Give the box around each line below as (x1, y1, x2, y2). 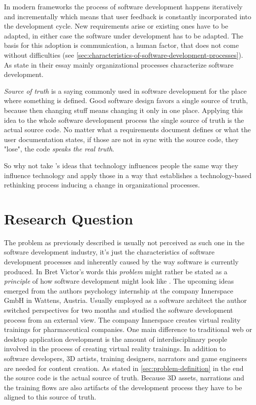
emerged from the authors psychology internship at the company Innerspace (4, 285, 233, 295)
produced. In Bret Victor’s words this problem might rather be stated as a (4, 266, 227, 276)
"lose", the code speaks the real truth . (4, 144, 114, 154)
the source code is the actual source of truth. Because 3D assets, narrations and (4, 372, 245, 383)
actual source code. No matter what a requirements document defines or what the (4, 124, 251, 135)
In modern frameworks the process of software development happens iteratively (4, 1, 243, 11)
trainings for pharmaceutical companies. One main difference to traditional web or (4, 324, 253, 334)
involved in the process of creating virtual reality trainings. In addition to (4, 343, 226, 354)
